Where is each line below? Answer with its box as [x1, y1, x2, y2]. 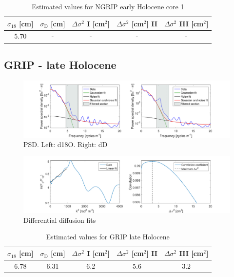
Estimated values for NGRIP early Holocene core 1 [31, 1, 184, 11]
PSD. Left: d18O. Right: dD [23, 139, 108, 149]
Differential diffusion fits [23, 215, 96, 225]
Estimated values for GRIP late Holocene [46, 231, 170, 241]
